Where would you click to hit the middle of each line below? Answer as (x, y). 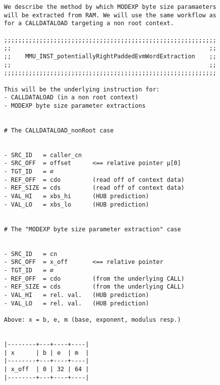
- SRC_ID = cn (31, 254)
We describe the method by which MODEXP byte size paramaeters (110, 7)
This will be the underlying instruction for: (82, 89)
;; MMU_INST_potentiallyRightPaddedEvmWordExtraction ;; (110, 56)
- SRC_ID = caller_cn (43, 155)
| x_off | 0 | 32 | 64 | (46, 369)
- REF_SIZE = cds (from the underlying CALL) (94, 287)
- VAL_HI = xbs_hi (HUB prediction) (77, 196)
